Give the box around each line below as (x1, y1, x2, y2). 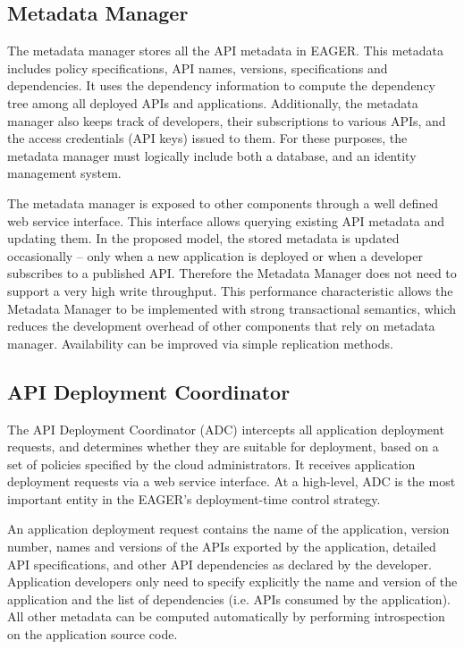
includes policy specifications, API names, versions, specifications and (7, 58, 388, 77)
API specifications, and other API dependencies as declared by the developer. (7, 554, 432, 573)
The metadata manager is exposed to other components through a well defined (7, 193, 439, 212)
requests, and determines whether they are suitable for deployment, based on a (7, 437, 439, 456)
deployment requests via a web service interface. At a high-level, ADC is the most (7, 472, 456, 491)
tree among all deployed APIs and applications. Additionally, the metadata (7, 93, 418, 112)
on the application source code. (7, 625, 178, 644)
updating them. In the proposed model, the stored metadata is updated (7, 229, 400, 248)
